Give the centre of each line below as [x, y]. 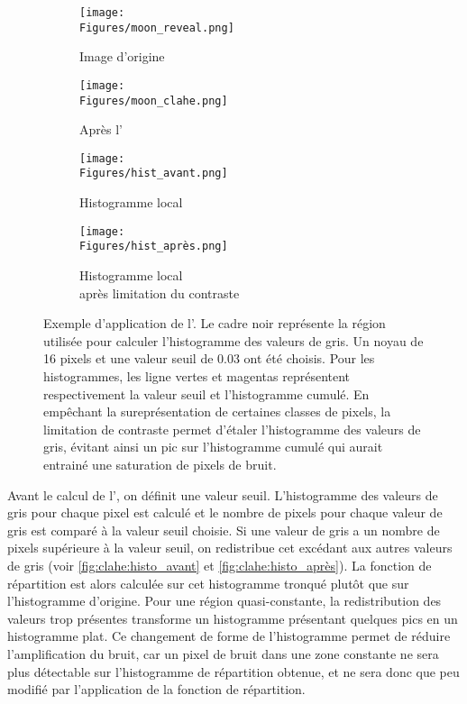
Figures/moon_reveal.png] [157, 27]
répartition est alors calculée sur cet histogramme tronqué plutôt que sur [208, 583]
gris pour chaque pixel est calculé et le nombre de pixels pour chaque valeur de [225, 512]
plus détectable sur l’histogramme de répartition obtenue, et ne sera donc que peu [233, 671]
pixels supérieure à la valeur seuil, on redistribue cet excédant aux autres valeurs [230, 548]
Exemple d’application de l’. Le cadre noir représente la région [215, 323]
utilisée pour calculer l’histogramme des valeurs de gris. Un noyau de [233, 340]
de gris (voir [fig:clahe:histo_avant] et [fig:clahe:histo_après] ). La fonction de [220, 565]
